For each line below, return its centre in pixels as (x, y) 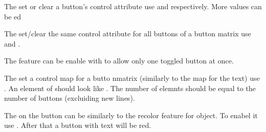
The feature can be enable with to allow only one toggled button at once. (119, 61)
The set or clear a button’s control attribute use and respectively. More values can (133, 6)
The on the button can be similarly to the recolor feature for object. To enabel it (131, 115)
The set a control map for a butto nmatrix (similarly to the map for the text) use (132, 78)
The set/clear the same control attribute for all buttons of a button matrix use (128, 34)
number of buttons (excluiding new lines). (70, 98)
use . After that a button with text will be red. (78, 125)
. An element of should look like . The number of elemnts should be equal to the (130, 88)
